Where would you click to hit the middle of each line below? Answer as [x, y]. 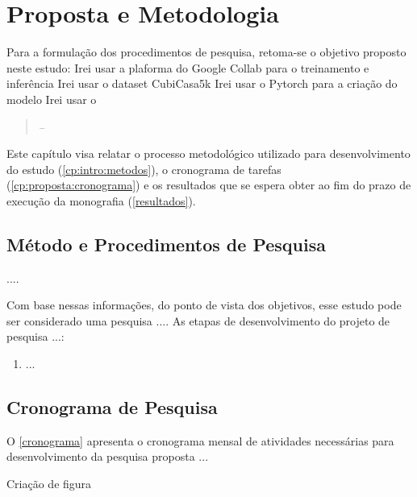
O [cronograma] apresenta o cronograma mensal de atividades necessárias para [200, 440]
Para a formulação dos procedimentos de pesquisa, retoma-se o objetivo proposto [206, 52]
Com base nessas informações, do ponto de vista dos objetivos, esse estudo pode [204, 305]
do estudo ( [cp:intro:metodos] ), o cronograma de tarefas [144, 169]
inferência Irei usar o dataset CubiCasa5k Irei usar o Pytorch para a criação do [202, 83]
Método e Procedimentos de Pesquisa [166, 244]
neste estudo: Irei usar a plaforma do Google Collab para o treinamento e [188, 67]
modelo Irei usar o [52, 99]
